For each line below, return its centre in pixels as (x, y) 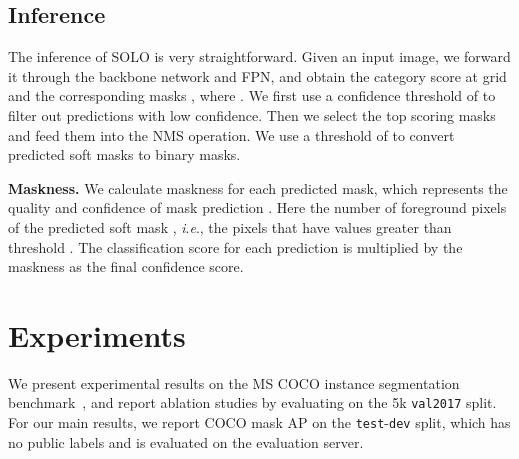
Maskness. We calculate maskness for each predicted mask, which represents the (258, 187)
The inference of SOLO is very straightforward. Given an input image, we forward (259, 56)
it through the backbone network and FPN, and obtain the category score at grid (257, 75)
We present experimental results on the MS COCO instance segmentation (234, 382)
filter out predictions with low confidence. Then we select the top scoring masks (252, 114)
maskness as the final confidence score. (126, 266)
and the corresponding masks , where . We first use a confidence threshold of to (252, 95)
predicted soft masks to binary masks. (124, 154)
